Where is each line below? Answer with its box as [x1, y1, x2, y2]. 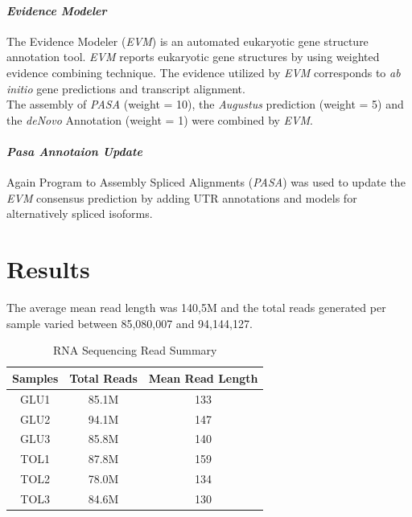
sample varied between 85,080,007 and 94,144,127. [6, 314, 253, 331]
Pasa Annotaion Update [6, 142, 142, 159]
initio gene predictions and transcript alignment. [6, 80, 245, 96]
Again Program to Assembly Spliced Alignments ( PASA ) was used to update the [6, 174, 406, 191]
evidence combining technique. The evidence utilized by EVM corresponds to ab [6, 64, 401, 80]
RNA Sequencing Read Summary [52, 342, 217, 359]
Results [6, 252, 90, 285]
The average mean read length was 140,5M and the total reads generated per [6, 299, 386, 316]
